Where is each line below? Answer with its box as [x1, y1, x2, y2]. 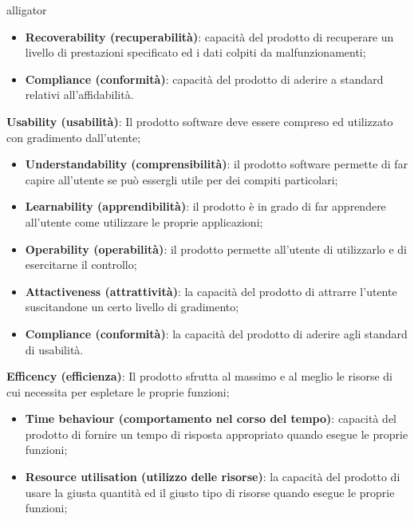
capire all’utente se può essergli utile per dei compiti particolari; [25, 171, 338, 187]
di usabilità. [25, 341, 84, 357]
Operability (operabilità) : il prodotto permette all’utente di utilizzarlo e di [25, 240, 408, 257]
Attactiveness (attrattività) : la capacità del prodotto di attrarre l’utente [25, 282, 397, 299]
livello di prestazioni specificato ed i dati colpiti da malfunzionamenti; [25, 44, 366, 61]
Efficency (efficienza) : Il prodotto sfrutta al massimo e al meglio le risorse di [6, 368, 392, 385]
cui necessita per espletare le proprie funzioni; [6, 383, 230, 400]
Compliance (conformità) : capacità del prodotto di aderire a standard [25, 70, 384, 87]
